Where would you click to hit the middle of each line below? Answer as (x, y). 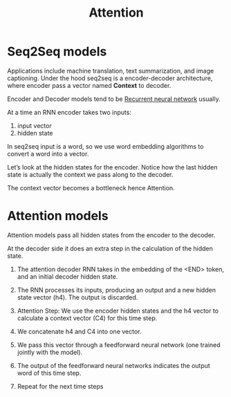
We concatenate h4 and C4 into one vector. (79, 331)
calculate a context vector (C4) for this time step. (87, 318)
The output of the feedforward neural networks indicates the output (114, 365)
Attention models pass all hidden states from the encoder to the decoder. (111, 235)
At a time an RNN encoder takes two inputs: (69, 112)
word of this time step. (49, 373)
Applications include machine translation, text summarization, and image (111, 71)
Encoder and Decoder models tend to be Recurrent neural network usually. (114, 99)
